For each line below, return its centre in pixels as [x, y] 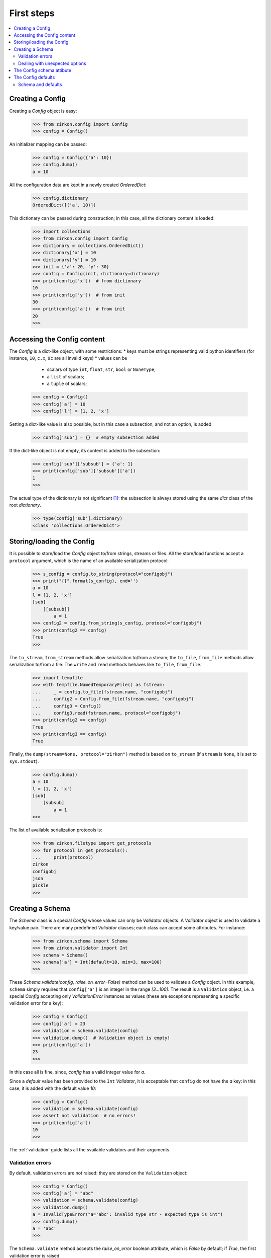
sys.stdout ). [24, 761]
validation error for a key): [36, 1003]
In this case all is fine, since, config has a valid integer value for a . [77, 1072]
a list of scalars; [66, 376]
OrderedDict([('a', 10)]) [64, 205]
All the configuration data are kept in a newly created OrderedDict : [78, 185]
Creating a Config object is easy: [43, 111]
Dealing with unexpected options [52, 63]
